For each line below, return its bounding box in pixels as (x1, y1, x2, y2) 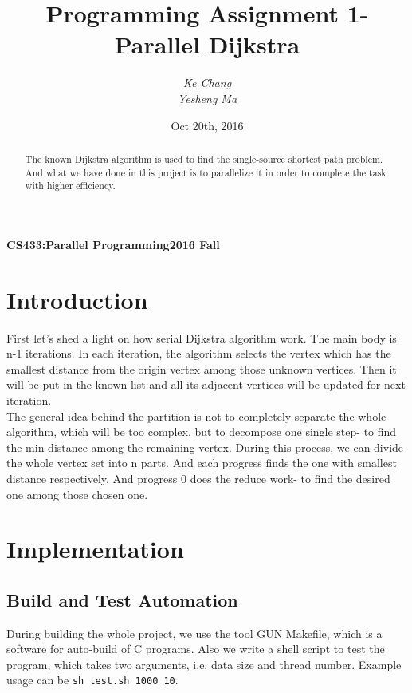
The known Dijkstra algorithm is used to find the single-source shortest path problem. (25, 152, 383, 165)
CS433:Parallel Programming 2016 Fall (6, 236, 220, 252)
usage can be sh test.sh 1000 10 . (6, 671, 179, 688)
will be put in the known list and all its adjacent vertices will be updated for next (6, 376, 406, 393)
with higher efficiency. (25, 179, 116, 192)
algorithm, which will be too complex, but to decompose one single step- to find (6, 423, 397, 440)
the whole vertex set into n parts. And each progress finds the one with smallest (6, 454, 397, 471)
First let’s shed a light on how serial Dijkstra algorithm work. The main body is (6, 329, 397, 346)
